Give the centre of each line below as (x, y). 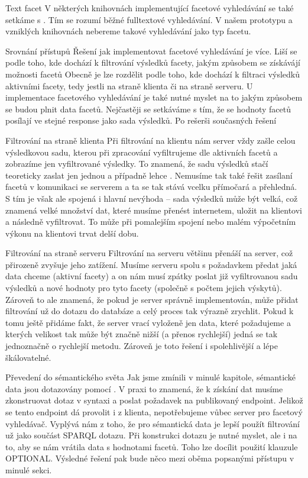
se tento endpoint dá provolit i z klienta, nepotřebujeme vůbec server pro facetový (154, 412)
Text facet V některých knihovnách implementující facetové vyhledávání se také (150, 8)
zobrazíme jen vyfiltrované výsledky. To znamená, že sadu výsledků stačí (137, 164)
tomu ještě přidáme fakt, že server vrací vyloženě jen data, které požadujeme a (148, 322)
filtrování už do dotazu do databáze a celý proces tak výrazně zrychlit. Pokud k (150, 311)
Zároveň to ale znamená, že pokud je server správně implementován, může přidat (152, 299)
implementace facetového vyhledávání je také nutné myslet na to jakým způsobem (154, 97)
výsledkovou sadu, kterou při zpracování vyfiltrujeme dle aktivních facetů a (142, 152)
